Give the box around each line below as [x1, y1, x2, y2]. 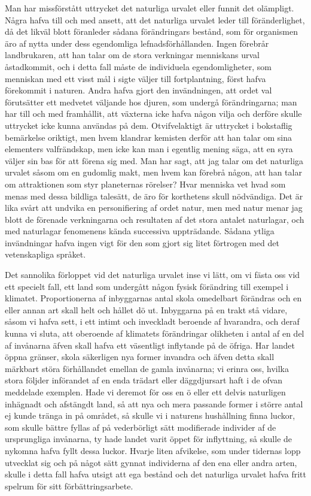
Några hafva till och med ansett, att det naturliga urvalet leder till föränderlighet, [5, 13, 305, 26]
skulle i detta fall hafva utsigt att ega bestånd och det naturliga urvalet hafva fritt [5, 468, 306, 480]
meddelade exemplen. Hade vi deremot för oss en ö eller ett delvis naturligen [5, 386, 286, 398]
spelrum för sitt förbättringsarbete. [5, 479, 133, 492]
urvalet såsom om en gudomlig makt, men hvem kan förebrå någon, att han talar [5, 166, 302, 179]
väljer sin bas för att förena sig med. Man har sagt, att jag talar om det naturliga [5, 154, 304, 167]
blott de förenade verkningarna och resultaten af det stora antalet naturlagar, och [5, 213, 304, 225]
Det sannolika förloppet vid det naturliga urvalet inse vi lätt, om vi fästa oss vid [5, 268, 300, 281]
